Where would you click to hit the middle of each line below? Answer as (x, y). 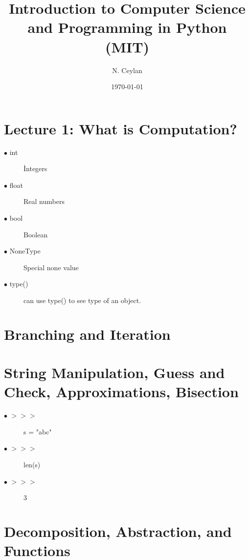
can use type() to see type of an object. (82, 300)
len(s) (32, 465)
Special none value (51, 267)
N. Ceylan (127, 70)
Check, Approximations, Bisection (121, 392)
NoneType (25, 251)
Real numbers (44, 201)
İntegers (35, 168)
